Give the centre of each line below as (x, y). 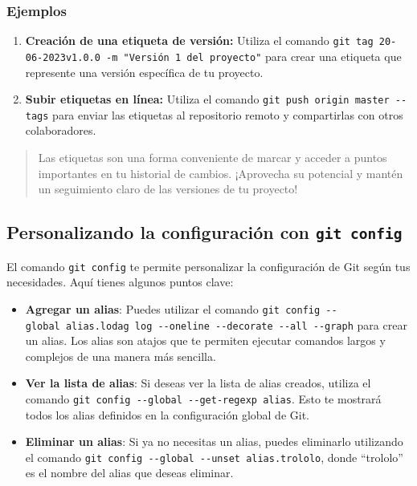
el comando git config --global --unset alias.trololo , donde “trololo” (214, 457)
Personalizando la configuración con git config (204, 232)
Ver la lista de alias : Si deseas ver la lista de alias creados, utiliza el (198, 383)
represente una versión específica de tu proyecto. (144, 72)
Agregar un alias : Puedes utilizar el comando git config (173, 308)
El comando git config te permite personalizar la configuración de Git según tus (208, 266)
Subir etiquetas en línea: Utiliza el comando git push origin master (207, 99)
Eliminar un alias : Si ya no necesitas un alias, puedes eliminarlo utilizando (214, 441)
